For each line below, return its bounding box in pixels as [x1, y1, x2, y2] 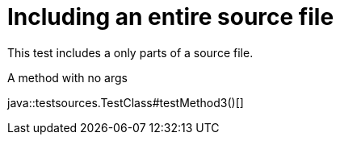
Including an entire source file [7, 3, 334, 31]
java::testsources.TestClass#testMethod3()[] [7, 95, 244, 110]
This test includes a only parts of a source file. [7, 45, 254, 60]
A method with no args [7, 70, 128, 85]
